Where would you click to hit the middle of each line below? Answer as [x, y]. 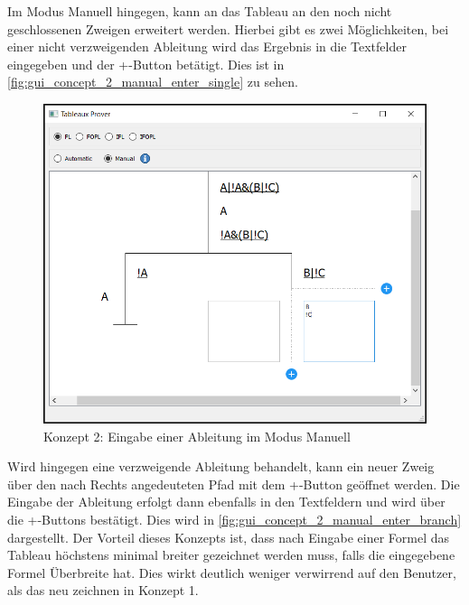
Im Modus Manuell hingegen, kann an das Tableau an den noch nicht [200, 11]
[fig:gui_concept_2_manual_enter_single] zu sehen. [153, 82]
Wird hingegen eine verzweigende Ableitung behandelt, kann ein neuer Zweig [221, 466]
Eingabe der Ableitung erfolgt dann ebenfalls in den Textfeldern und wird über [226, 502]
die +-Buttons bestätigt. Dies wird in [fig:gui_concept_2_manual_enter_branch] [234, 519]
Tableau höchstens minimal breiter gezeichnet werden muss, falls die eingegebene [231, 555]
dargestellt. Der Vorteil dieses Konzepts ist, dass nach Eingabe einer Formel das [229, 537]
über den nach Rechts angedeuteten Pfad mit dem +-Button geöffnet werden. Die [234, 484]
